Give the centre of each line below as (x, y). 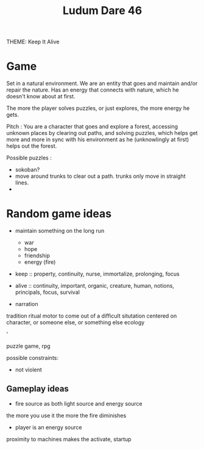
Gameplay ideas (37, 389)
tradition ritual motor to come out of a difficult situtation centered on (92, 316)
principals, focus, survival (47, 292)
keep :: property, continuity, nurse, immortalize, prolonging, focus (97, 274)
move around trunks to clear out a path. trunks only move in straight (100, 176)
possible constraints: (33, 358)
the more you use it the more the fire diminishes (66, 415)
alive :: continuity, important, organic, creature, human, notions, (95, 286)
